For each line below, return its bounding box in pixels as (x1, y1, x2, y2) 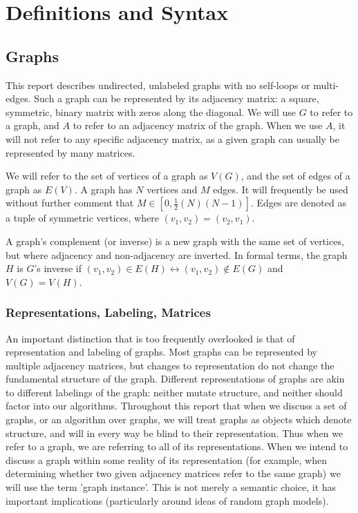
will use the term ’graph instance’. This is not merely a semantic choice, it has (6, 480, 337, 494)
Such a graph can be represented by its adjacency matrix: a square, (34, 91, 319, 106)
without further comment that (6, 195, 134, 210)
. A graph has (74, 182, 133, 196)
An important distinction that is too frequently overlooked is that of (6, 331, 295, 345)
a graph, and (6, 118, 59, 133)
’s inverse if (34, 261, 82, 275)
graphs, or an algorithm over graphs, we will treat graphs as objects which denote (6, 412, 352, 427)
